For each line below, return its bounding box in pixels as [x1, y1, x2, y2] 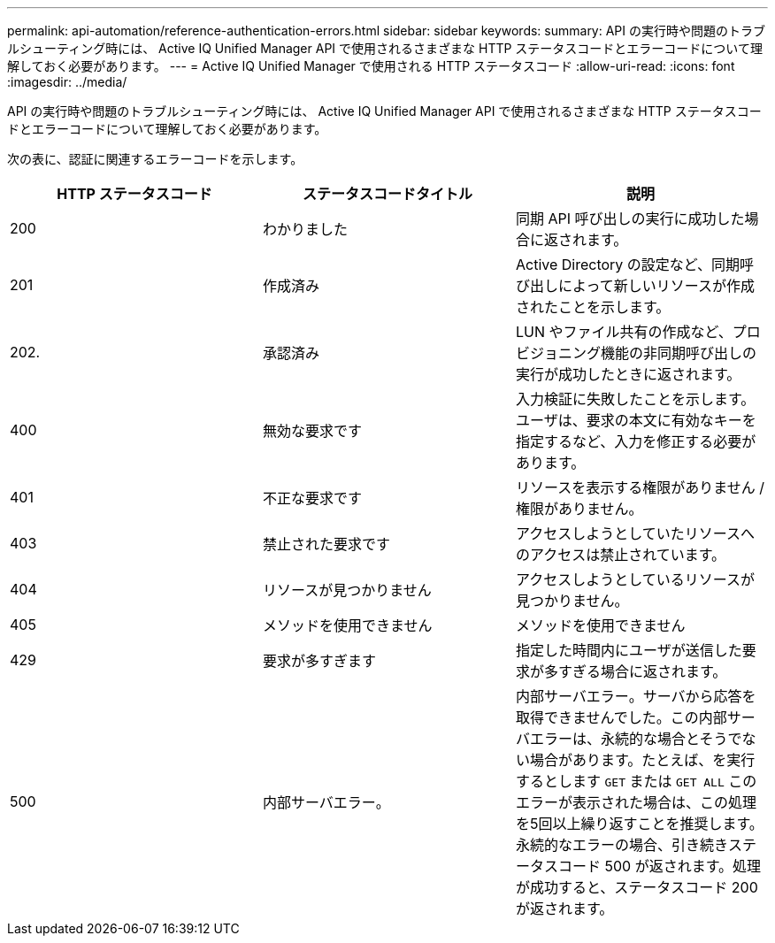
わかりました [262, 220, 348, 238]
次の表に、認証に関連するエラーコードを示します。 [7, 151, 303, 166]
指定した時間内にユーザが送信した [515, 641, 742, 659]
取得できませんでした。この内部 [515, 709, 727, 726]
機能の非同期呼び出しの [600, 344, 756, 362]
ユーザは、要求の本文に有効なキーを [515, 411, 756, 429]
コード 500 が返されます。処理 [557, 857, 762, 875]
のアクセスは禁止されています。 [515, 546, 726, 563]
